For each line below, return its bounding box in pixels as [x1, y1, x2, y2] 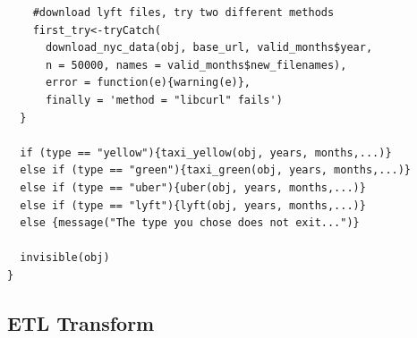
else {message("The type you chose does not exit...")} [20, 216, 360, 230]
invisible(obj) [20, 251, 110, 265]
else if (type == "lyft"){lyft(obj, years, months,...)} [20, 199, 366, 212]
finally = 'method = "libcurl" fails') [45, 93, 283, 106]
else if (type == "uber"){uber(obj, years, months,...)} [20, 181, 366, 194]
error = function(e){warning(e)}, [45, 76, 251, 89]
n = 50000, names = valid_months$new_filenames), [45, 58, 347, 72]
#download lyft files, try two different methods [32, 6, 335, 19]
